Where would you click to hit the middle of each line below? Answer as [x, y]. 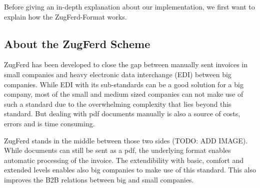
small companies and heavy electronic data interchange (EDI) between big [118, 74]
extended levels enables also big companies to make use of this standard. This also [130, 170]
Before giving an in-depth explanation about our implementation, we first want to [129, 7]
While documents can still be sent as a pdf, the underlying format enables [117, 150]
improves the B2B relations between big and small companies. [99, 179]
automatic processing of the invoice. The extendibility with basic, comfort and [124, 160]
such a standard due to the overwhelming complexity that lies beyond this [118, 104]
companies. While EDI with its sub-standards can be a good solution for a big [124, 84]
